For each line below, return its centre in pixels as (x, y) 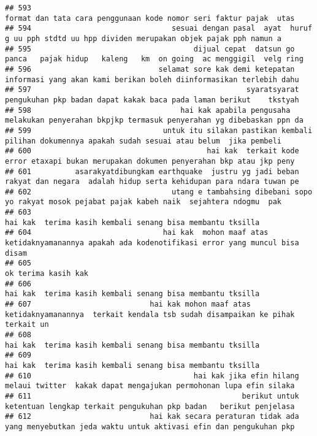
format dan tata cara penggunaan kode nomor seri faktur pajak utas (150, 18)
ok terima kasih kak (47, 274)
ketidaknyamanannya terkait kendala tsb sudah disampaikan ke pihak (150, 314)
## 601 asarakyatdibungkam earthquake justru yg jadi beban (152, 171)
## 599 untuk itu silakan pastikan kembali (159, 130)
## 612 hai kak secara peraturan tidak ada (152, 417)
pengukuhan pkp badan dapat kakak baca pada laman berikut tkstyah (152, 100)
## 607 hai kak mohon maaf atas (128, 304)
